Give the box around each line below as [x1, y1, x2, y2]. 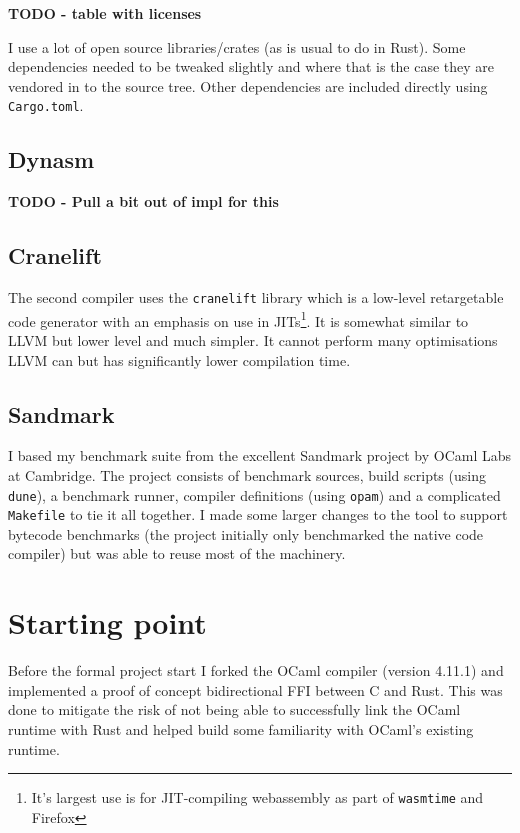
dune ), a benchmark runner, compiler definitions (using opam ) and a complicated [8, 484, 501, 505]
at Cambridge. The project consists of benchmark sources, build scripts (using [8, 464, 486, 485]
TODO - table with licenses [8, 3, 202, 23]
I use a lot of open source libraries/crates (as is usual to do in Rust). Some [8, 36, 466, 57]
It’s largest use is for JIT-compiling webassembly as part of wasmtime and [31, 787, 484, 808]
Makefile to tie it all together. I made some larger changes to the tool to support [8, 504, 508, 525]
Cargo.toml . [8, 95, 84, 116]
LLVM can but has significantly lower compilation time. [8, 349, 351, 370]
